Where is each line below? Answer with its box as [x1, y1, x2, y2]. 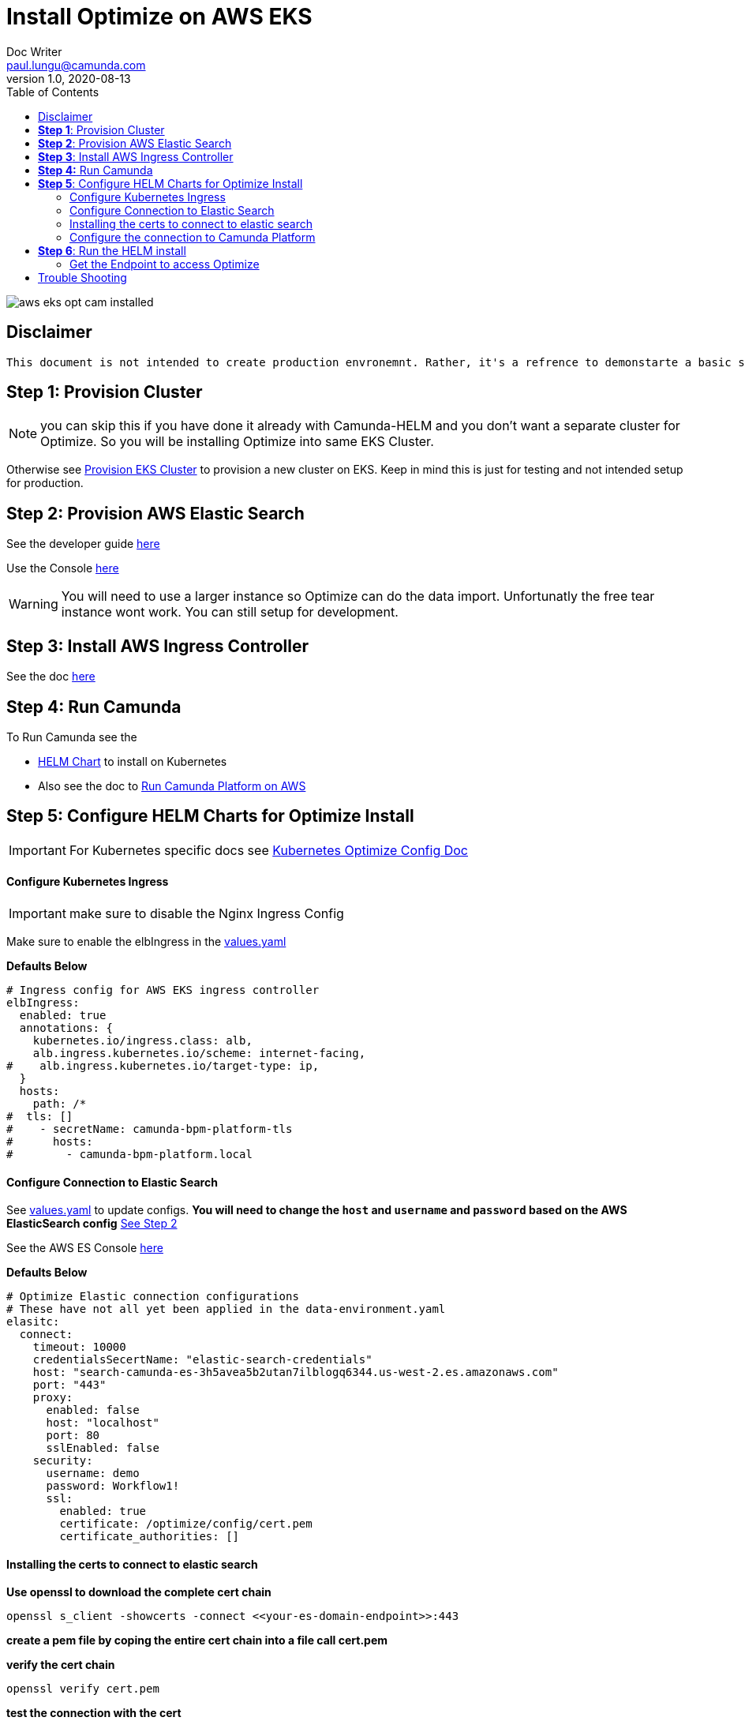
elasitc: [6, 1315, 60, 1329]
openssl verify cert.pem [6, 1682, 159, 1696]
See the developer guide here [6, 537, 160, 551]
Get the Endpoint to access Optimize [69, 257, 260, 271]
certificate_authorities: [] [59, 1530, 240, 1543]
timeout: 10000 [32, 1340, 126, 1354]
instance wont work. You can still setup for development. [61, 604, 399, 621]
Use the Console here [6, 561, 119, 576]
